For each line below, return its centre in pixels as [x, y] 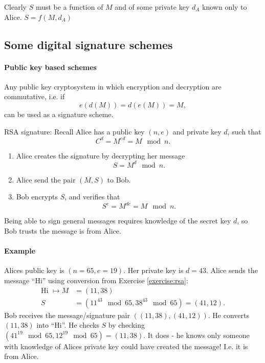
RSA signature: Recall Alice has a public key [74, 131]
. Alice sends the [232, 270]
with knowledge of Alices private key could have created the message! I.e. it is [126, 346]
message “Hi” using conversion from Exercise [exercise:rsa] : [96, 280]
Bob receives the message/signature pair [67, 315]
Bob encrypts [37, 197]
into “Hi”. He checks [68, 325]
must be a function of [69, 7]
